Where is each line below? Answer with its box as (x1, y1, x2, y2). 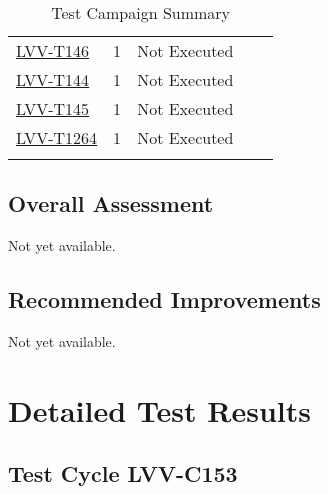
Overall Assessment (8, 188, 214, 219)
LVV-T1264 (16, 126, 98, 149)
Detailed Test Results (8, 389, 311, 430)
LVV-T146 (16, 39, 90, 62)
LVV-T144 (16, 68, 90, 91)
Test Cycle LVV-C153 (8, 458, 238, 489)
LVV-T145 (16, 97, 90, 120)
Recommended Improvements (8, 284, 321, 315)
